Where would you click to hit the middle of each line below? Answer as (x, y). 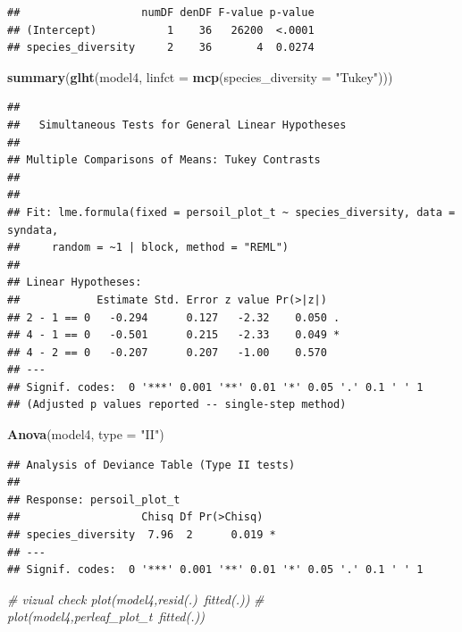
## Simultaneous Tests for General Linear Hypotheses (177, 125)
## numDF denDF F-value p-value (161, 12)
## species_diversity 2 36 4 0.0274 (161, 48)
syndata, (33, 230)
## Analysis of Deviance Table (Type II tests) (151, 465)
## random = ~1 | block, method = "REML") (148, 248)
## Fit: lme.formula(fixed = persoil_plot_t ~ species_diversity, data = (231, 212)
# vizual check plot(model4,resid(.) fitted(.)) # (136, 599)
